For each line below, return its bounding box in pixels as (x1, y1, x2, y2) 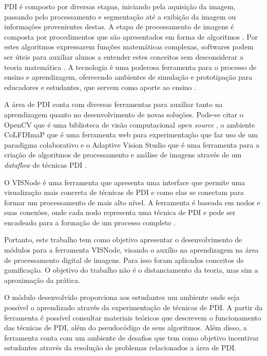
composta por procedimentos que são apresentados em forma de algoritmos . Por (4, 31, 258, 42)
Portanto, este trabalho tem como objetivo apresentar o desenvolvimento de (4, 234, 242, 245)
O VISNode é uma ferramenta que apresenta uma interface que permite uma (4, 176, 245, 187)
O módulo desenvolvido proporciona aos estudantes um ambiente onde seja (4, 292, 240, 302)
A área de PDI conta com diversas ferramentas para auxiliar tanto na (4, 99, 223, 110)
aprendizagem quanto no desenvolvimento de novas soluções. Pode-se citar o (4, 109, 243, 119)
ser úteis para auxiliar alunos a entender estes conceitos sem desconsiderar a (4, 51, 243, 62)
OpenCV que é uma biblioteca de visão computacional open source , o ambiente (4, 119, 255, 130)
